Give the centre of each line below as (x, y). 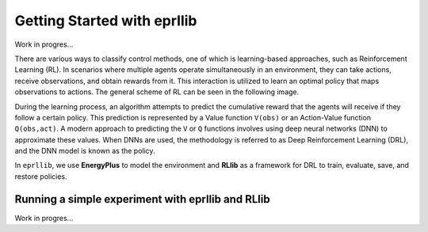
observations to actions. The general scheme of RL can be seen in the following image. (157, 92)
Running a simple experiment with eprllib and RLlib (142, 199)
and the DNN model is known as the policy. (85, 151)
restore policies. (41, 176)
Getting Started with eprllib (106, 21)
